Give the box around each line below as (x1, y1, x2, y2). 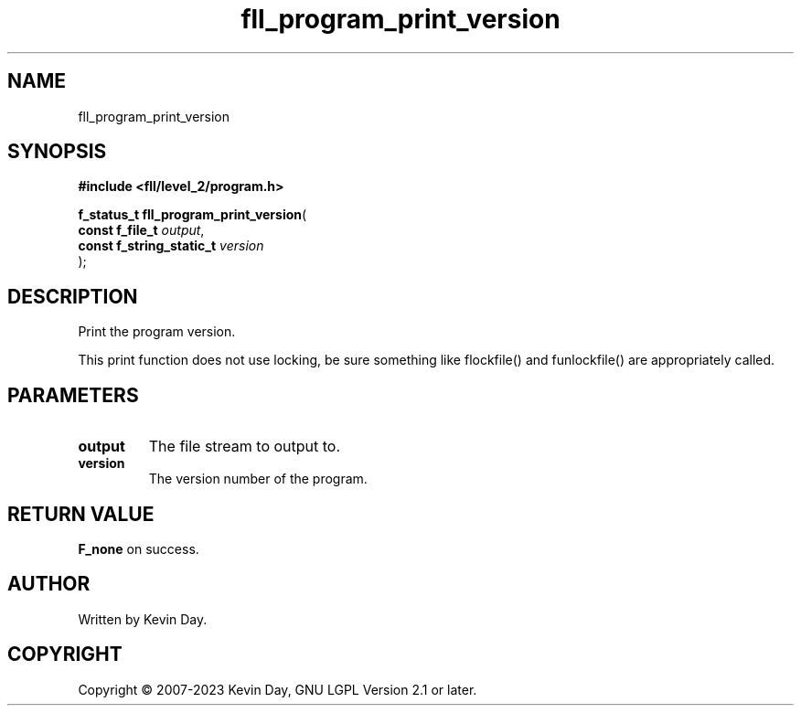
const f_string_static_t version (78, 238, 264, 254)
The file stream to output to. (148, 437, 341, 456)
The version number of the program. (148, 471, 368, 487)
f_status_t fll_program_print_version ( (78, 207, 307, 223)
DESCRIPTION (7, 284, 138, 308)
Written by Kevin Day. (78, 611, 208, 627)
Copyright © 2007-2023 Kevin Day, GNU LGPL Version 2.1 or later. (78, 681, 477, 697)
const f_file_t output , (78, 222, 205, 239)
